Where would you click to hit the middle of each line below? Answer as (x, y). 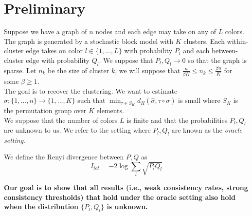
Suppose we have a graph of (45, 31)
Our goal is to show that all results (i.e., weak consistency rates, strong (126, 187)
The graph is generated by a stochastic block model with (89, 41)
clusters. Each (204, 41)
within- (238, 41)
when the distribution (41, 206)
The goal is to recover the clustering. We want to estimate (91, 90)
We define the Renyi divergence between (64, 156)
